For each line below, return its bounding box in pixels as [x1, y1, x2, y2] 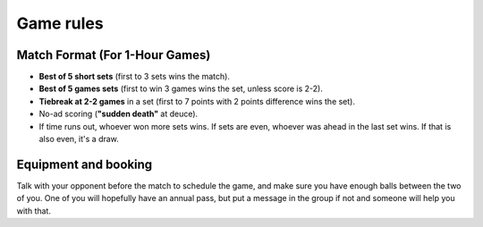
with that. [16, 206, 51, 216]
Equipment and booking [16, 156, 153, 172]
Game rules [16, 13, 104, 33]
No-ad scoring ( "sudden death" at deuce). [38, 108, 199, 120]
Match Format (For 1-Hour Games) [16, 47, 211, 63]
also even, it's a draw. [38, 134, 120, 145]
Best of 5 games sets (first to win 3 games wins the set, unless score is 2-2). [38, 83, 324, 94]
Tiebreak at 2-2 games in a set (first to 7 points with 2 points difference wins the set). [38, 96, 355, 106]
